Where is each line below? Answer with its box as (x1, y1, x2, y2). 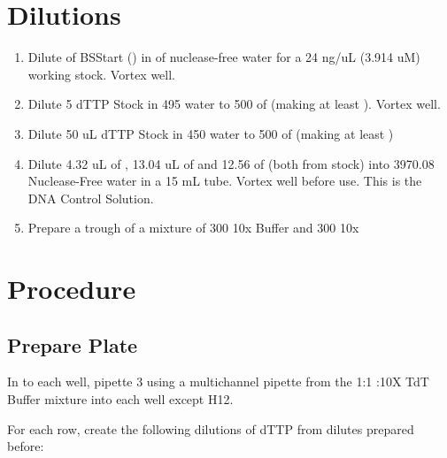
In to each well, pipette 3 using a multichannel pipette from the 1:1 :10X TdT (7, 372, 429, 391)
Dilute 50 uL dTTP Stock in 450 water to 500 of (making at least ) (27, 124, 394, 142)
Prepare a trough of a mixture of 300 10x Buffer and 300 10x (27, 218, 359, 237)
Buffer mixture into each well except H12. (7, 390, 234, 408)
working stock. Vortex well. (27, 65, 176, 83)
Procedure (7, 271, 136, 307)
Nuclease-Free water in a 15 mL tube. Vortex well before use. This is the (27, 172, 422, 190)
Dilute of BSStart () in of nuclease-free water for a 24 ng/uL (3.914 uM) (27, 48, 420, 66)
